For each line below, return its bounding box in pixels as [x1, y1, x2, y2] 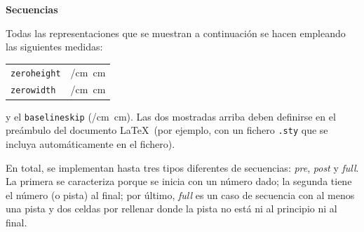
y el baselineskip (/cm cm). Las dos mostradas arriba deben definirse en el [6, 109, 336, 123]
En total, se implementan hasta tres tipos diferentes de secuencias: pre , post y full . [6, 160, 359, 175]
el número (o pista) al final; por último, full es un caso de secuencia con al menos [6, 187, 355, 202]
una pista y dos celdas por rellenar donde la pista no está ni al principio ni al [6, 201, 337, 216]
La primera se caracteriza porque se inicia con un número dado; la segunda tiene [6, 174, 352, 189]
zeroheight [11, 68, 61, 79]
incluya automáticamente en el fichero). [6, 136, 175, 151]
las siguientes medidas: [6, 39, 103, 54]
